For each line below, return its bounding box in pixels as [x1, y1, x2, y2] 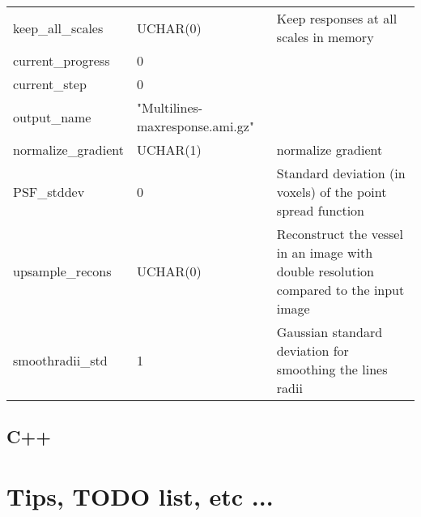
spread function [276, 201, 365, 220]
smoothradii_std [13, 350, 108, 370]
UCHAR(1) [137, 140, 202, 159]
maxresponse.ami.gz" [137, 117, 254, 135]
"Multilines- [137, 98, 203, 117]
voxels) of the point [276, 182, 387, 201]
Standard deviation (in [276, 164, 406, 182]
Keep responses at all [276, 9, 398, 28]
